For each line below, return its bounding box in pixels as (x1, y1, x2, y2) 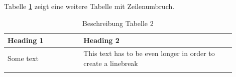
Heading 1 (8, 35, 44, 45)
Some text (8, 52, 39, 63)
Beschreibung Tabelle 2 (82, 17, 154, 28)
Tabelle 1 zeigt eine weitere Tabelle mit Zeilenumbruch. (4, 1, 175, 11)
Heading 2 (83, 35, 120, 45)
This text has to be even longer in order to (83, 48, 215, 58)
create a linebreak (83, 57, 138, 68)
